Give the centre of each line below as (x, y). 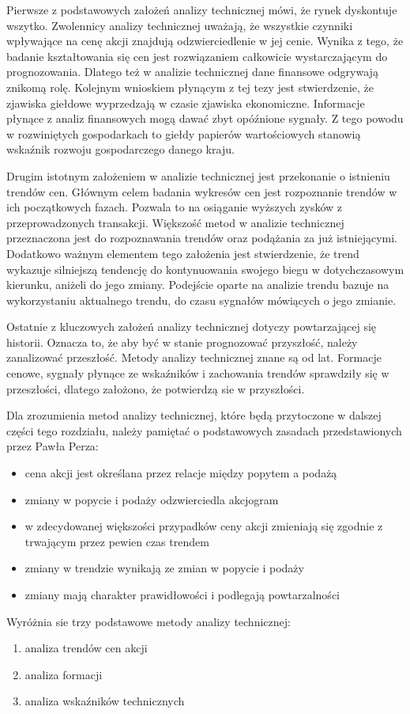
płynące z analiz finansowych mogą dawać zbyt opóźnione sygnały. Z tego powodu (205, 118)
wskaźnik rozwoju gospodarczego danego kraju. (120, 149)
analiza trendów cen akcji (86, 648)
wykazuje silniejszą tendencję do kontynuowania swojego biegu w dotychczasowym (205, 269)
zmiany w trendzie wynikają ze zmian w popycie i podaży (164, 568)
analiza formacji (64, 674)
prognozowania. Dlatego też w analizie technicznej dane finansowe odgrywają (192, 72)
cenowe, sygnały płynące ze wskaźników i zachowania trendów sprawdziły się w (198, 373)
